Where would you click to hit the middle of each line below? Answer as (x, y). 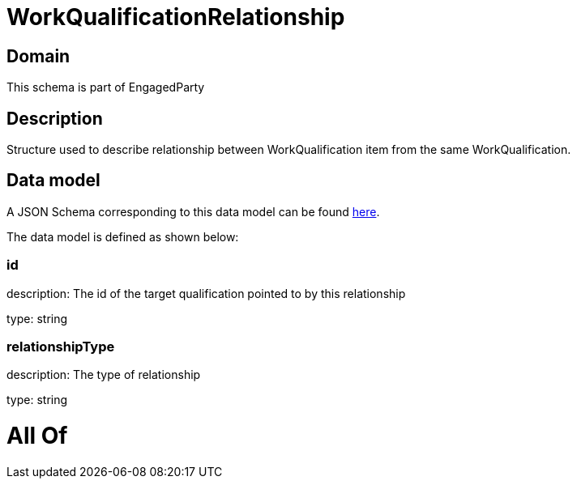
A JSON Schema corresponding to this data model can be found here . (193, 211)
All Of (37, 436)
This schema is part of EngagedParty (106, 87)
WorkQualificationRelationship (176, 17)
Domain (38, 56)
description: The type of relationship (104, 375)
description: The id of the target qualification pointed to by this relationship (206, 293)
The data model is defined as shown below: (123, 236)
